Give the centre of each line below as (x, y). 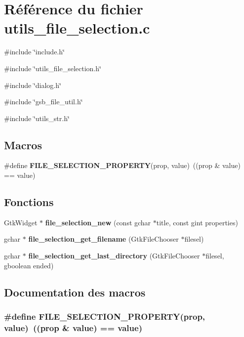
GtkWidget (21, 222)
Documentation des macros (75, 292)
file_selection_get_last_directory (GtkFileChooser (114, 256)
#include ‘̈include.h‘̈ (34, 52)
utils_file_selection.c (77, 28)
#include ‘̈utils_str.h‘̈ (37, 118)
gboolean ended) (29, 265)
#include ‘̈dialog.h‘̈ (33, 85)
